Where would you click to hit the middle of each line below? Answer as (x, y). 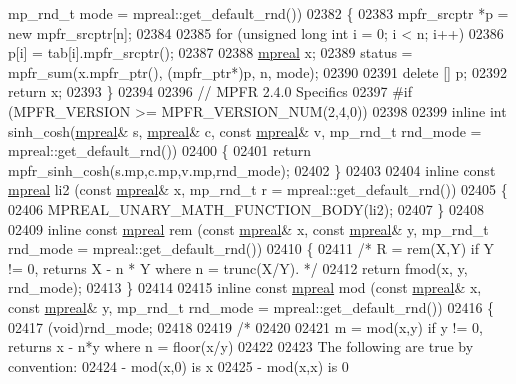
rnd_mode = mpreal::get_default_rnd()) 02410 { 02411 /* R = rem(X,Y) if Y (251, 248)
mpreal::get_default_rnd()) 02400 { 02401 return (160, 150)
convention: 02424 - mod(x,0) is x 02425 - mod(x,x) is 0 (178, 365)
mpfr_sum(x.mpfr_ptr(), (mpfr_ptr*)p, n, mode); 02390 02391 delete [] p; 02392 (257, 71)
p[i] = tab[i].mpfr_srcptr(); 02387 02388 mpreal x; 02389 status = (210, 52)
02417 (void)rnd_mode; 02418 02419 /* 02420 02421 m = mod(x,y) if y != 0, (245, 326)
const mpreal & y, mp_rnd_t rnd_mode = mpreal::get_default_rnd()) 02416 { (251, 306)
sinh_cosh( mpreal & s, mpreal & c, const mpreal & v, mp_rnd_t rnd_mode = (245, 130)
